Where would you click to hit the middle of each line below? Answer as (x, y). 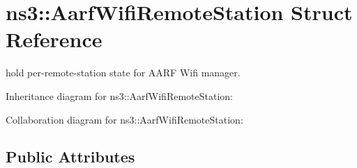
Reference (54, 39)
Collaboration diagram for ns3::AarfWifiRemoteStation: (124, 119)
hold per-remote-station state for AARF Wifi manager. (123, 73)
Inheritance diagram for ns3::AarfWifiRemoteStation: (119, 95)
